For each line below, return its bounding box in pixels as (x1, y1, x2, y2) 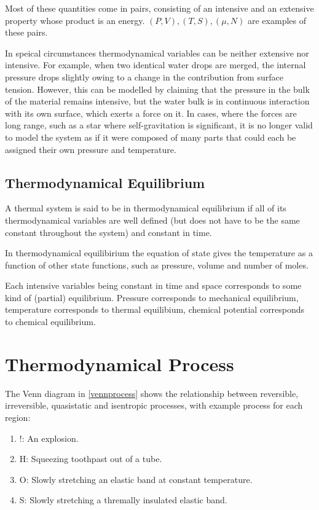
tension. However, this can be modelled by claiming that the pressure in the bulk (5, 82, 310, 95)
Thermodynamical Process (5, 351, 234, 376)
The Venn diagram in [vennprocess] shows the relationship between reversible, (5, 386, 299, 399)
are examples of (248, 14, 306, 26)
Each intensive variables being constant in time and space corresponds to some (5, 279, 302, 292)
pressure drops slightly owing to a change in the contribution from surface (5, 70, 283, 83)
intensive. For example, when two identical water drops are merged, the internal (5, 58, 306, 71)
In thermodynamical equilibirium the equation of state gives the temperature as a (5, 246, 313, 259)
